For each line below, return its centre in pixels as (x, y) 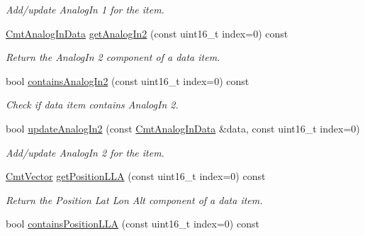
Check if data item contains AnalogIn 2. (92, 105)
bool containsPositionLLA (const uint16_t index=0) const (133, 224)
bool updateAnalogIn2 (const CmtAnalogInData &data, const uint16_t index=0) (183, 128)
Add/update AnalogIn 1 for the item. (85, 9)
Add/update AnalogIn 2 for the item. (85, 152)
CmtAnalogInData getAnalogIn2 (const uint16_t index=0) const (147, 33)
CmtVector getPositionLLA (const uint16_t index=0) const (136, 176)
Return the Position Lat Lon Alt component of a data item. (134, 200)
